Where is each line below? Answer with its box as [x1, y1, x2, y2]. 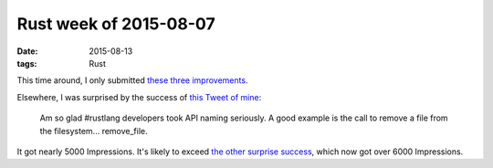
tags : [16, 58, 37, 68]
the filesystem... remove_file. [39, 125, 148, 136]
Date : [16, 46, 38, 57]
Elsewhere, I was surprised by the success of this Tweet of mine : [16, 91, 262, 102]
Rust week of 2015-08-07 [16, 14, 215, 34]
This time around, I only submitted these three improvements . [16, 75, 248, 86]
